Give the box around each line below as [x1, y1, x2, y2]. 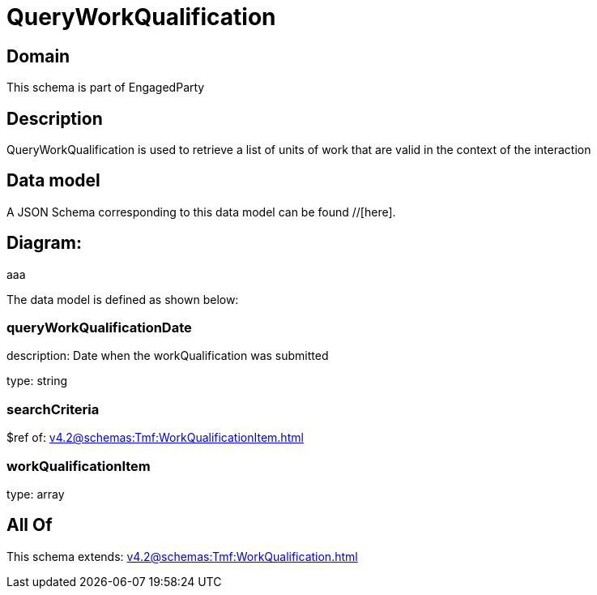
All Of [6, 515, 53, 536]
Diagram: [6, 233, 82, 254]
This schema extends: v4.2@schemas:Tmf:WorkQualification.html [6, 549, 358, 563]
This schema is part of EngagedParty [6, 80, 205, 95]
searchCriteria [6, 400, 100, 417]
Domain [6, 45, 70, 66]
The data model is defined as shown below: [6, 292, 239, 306]
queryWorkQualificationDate [6, 319, 192, 336]
